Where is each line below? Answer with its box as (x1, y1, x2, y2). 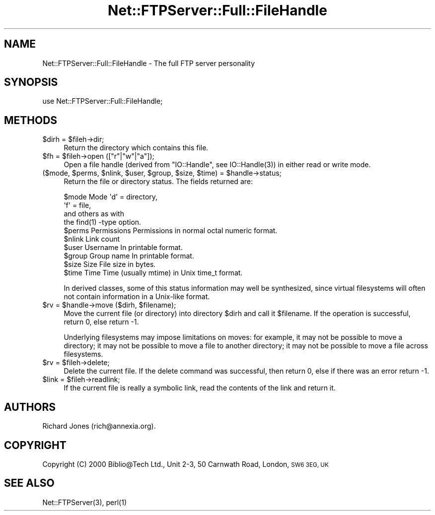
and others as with (64, 209, 124, 218)
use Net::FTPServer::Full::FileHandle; (42, 97, 163, 106)
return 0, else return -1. (64, 318, 139, 326)
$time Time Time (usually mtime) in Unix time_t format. (64, 268, 243, 277)
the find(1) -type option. (64, 218, 142, 227)
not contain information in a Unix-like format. (64, 292, 210, 301)
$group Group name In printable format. (64, 252, 194, 260)
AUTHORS (4, 400, 56, 413)
